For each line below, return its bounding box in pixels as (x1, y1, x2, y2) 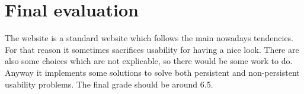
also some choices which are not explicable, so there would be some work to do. (5, 55, 293, 67)
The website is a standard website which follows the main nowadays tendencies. (5, 32, 294, 44)
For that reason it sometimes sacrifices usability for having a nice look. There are (5, 43, 299, 55)
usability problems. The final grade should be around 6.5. (5, 78, 213, 90)
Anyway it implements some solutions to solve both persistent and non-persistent (5, 66, 300, 78)
